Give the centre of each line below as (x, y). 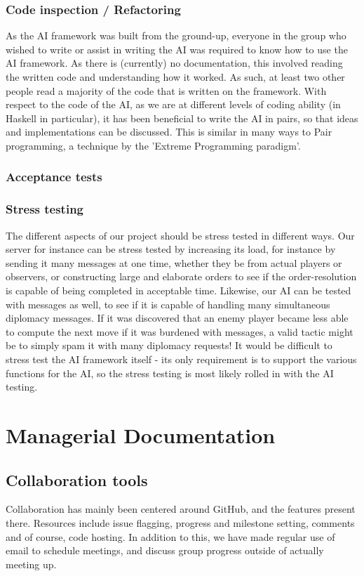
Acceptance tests (54, 177)
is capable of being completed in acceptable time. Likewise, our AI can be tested (178, 290)
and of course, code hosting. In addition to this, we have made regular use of (170, 536)
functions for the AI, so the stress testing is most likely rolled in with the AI (170, 373)
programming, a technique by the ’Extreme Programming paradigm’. (153, 145)
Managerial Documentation (141, 434)
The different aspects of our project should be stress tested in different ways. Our (180, 235)
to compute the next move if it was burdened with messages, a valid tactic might (180, 331)
